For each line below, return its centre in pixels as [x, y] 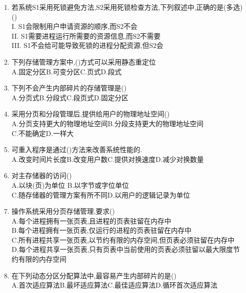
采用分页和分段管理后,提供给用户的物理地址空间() [90, 114]
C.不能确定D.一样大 [43, 133]
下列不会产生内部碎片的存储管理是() [69, 88]
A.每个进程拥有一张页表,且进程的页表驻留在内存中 [91, 220]
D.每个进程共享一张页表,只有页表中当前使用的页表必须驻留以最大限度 [122, 249]
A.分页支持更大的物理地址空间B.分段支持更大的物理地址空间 [107, 123]
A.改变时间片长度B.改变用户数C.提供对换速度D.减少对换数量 [108, 159]
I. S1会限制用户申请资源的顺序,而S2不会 [74, 26]
